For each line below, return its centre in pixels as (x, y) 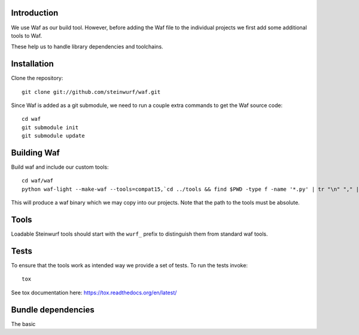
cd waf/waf (38, 181)
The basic (23, 324)
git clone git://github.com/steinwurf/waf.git (91, 92)
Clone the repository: (37, 78)
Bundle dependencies (53, 310)
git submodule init (50, 127)
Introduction (35, 13)
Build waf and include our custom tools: (60, 167)
